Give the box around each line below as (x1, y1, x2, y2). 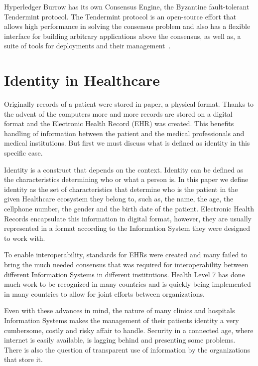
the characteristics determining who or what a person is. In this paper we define (4, 174, 249, 184)
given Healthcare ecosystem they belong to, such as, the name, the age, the (4, 193, 234, 204)
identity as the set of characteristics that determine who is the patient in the (4, 183, 238, 194)
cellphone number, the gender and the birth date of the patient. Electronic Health (4, 203, 255, 214)
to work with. (4, 232, 45, 243)
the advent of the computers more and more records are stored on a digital (4, 108, 233, 119)
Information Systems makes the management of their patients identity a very (4, 315, 239, 325)
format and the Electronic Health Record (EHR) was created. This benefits (4, 118, 234, 129)
